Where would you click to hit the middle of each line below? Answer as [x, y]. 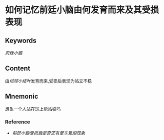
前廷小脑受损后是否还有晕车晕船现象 [49, 133]
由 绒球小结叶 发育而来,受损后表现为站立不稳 [49, 80]
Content [18, 69]
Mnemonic [22, 96]
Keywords [21, 40]
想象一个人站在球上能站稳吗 [33, 109]
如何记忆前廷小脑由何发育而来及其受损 [82, 10]
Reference [18, 121]
